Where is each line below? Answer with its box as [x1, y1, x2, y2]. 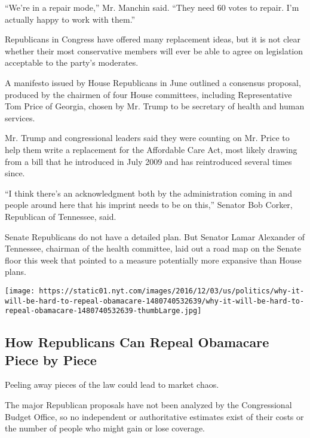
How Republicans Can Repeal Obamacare [5, 333, 269, 351]
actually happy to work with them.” [5, 13, 136, 25]
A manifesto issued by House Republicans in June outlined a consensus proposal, [5, 76, 301, 88]
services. [5, 111, 35, 124]
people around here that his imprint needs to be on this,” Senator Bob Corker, [5, 198, 293, 211]
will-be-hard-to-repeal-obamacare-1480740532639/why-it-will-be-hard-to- [5, 296, 305, 305]
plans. [5, 265, 26, 278]
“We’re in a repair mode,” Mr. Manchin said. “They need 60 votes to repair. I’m [5, 1, 299, 13]
